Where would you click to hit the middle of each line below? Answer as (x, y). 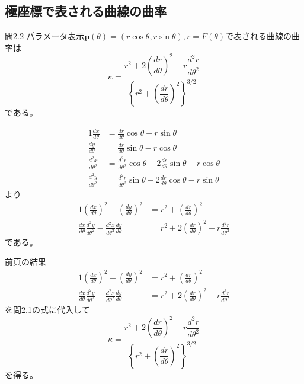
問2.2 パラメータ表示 (45, 36)
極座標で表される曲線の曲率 (86, 11)
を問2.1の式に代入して (47, 310)
